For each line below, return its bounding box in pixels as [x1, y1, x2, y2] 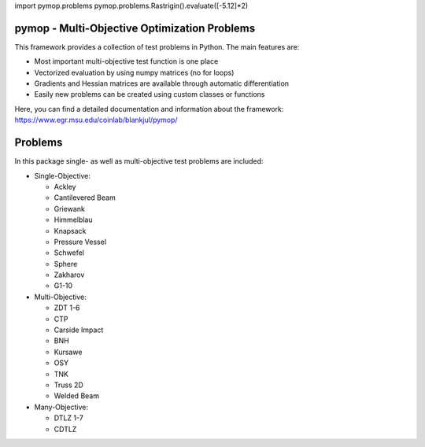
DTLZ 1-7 [54, 413, 84, 423]
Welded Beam [54, 391, 100, 401]
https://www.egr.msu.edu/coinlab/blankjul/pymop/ [14, 115, 178, 125]
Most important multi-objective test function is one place [34, 57, 219, 66]
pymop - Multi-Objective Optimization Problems [14, 21, 256, 35]
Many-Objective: [34, 402, 88, 412]
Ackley [54, 182, 76, 191]
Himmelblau [54, 215, 93, 224]
